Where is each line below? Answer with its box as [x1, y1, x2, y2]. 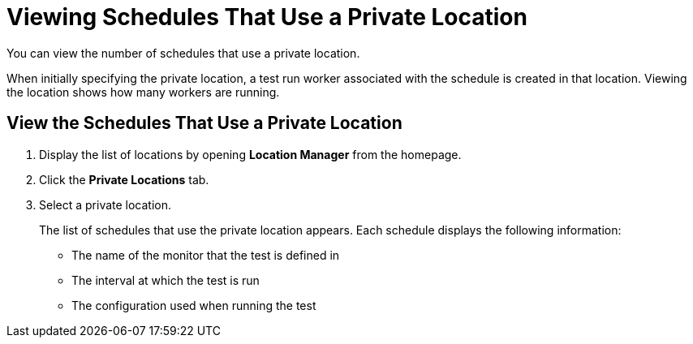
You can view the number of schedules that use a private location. [6, 45, 360, 60]
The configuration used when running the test [71, 298, 316, 312]
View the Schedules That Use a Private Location [6, 113, 402, 134]
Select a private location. [39, 197, 172, 212]
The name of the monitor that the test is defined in [71, 247, 340, 262]
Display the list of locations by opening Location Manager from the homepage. [39, 147, 462, 161]
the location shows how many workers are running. [6, 84, 280, 99]
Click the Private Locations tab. [39, 172, 209, 187]
